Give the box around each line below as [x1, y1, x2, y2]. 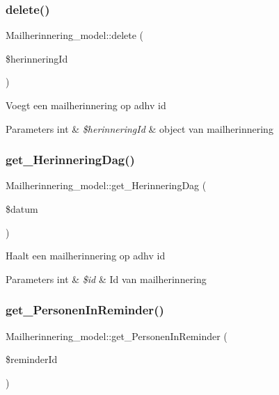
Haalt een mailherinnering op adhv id [6, 248, 166, 263]
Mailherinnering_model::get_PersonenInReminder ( [6, 328, 228, 343]
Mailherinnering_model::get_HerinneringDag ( [6, 178, 207, 193]
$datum [6, 202, 38, 216]
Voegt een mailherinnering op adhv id [6, 98, 166, 112]
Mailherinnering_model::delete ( [6, 28, 144, 42]
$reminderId [6, 352, 58, 366]
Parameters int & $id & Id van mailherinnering [6, 271, 207, 286]
